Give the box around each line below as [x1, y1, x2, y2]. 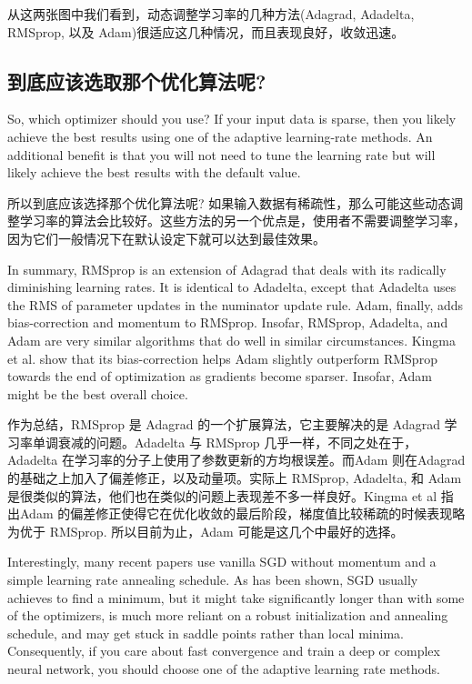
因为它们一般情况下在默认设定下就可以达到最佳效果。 [7, 228, 326, 247]
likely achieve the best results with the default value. [7, 163, 301, 182]
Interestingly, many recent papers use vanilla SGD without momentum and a [7, 552, 437, 571]
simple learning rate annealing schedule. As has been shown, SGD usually [7, 570, 418, 589]
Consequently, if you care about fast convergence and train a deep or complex [7, 641, 440, 660]
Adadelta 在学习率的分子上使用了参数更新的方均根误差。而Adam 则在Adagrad [7, 450, 466, 469]
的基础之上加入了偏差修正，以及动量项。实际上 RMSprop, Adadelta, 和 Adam [7, 468, 462, 488]
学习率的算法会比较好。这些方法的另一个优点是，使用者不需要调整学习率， [19, 211, 466, 230]
